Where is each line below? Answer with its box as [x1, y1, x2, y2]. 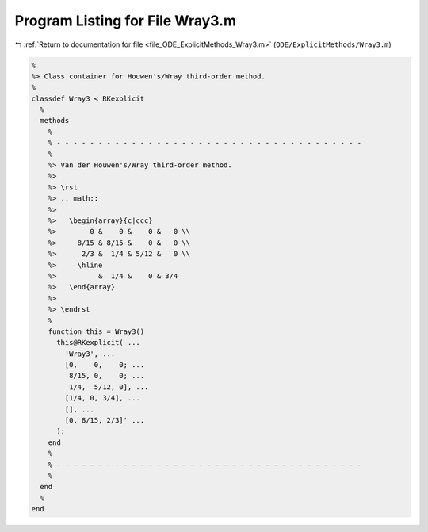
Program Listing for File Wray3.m [14, 12, 237, 29]
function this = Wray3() [48, 327, 145, 336]
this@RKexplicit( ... [56, 338, 140, 347]
